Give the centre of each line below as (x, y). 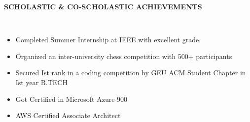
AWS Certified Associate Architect (68, 115)
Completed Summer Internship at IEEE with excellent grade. (108, 40)
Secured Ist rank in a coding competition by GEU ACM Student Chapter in (131, 73)
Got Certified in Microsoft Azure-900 (71, 99)
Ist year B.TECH (41, 82)
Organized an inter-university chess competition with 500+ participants (124, 56)
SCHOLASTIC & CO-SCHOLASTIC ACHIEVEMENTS (103, 6)
